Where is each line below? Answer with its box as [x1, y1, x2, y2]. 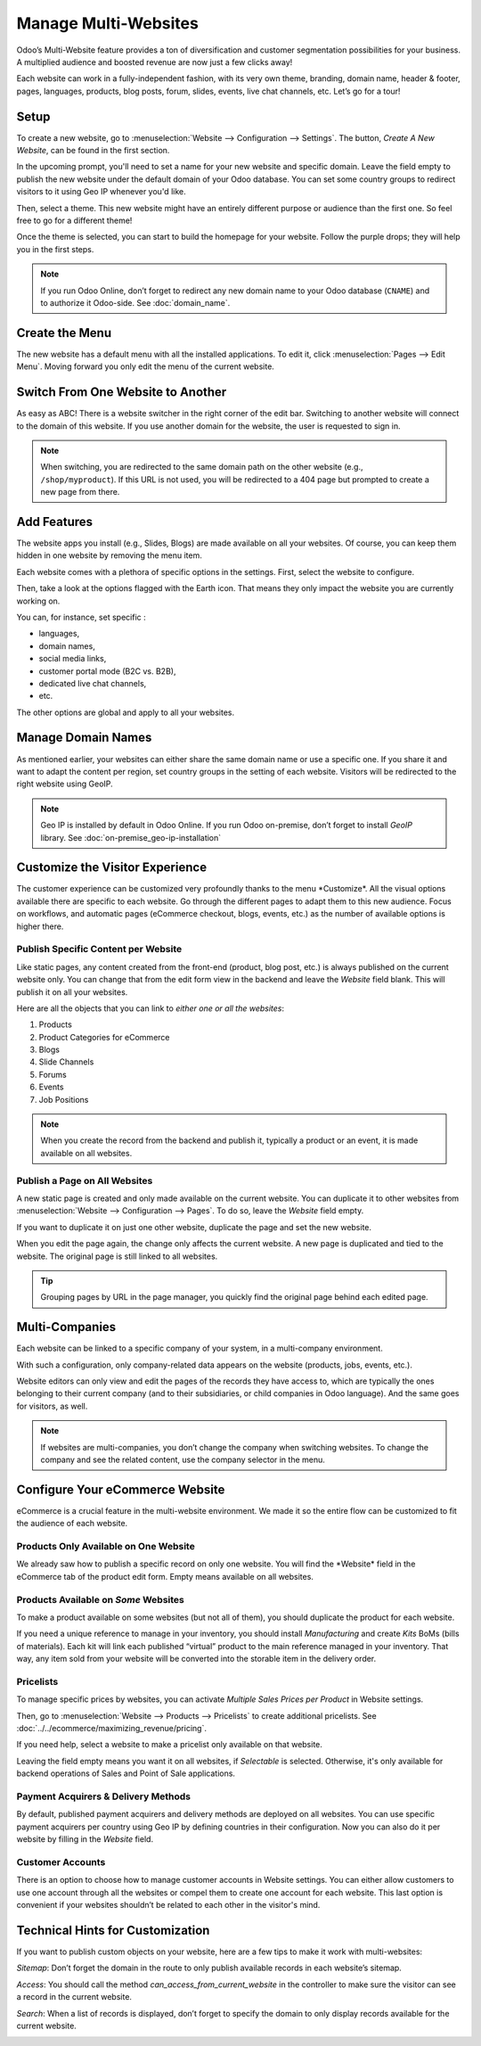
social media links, [38, 653, 107, 664]
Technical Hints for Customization [16, 1922, 210, 1938]
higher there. [16, 921, 64, 932]
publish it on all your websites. [16, 986, 128, 998]
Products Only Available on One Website [16, 1541, 195, 1553]
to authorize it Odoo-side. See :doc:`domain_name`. [40, 297, 231, 308]
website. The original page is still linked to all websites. [16, 1251, 218, 1261]
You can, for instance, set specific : [16, 612, 146, 622]
